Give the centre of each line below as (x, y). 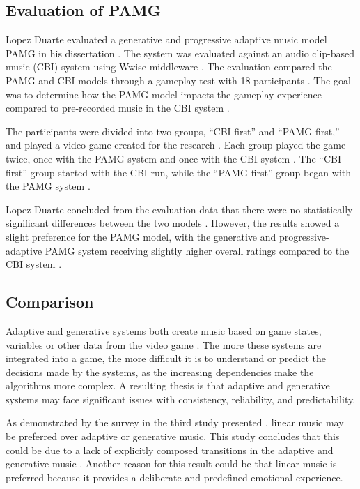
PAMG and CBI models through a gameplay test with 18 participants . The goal (178, 80)
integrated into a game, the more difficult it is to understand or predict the (166, 358)
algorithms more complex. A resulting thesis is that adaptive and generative (168, 385)
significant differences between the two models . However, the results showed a (173, 223)
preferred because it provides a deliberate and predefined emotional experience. (174, 477)
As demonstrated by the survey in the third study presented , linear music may (175, 422)
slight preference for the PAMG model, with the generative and (141, 236)
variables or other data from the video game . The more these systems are (164, 344)
